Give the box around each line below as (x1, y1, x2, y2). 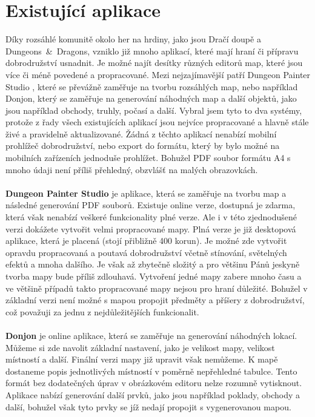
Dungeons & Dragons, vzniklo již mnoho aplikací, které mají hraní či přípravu (5, 44, 299, 57)
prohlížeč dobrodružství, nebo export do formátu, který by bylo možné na (5, 139, 280, 152)
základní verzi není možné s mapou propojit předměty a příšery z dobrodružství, (5, 294, 305, 306)
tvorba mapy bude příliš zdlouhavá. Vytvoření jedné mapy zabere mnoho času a (5, 270, 302, 282)
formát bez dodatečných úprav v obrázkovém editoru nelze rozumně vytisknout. (5, 376, 302, 389)
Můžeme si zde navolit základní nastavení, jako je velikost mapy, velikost (5, 341, 275, 353)
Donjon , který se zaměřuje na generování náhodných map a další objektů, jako (5, 92, 297, 105)
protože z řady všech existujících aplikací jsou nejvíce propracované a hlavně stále (5, 116, 309, 128)
